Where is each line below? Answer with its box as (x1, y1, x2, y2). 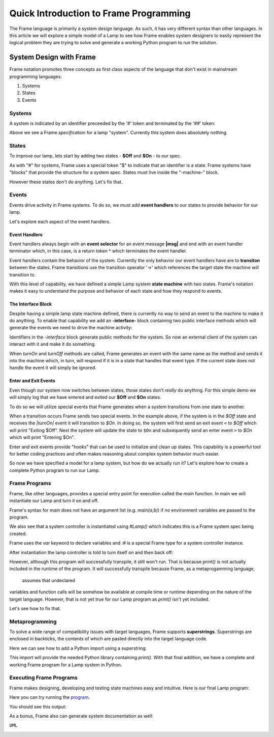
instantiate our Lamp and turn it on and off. (9, 498, 99, 504)
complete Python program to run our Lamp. (9, 467, 100, 473)
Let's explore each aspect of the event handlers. (9, 218, 111, 224)
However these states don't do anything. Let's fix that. (9, 179, 123, 185)
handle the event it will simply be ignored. (9, 364, 96, 371)
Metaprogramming (9, 618, 57, 625)
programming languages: (9, 73, 62, 79)
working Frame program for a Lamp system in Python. (9, 662, 122, 668)
